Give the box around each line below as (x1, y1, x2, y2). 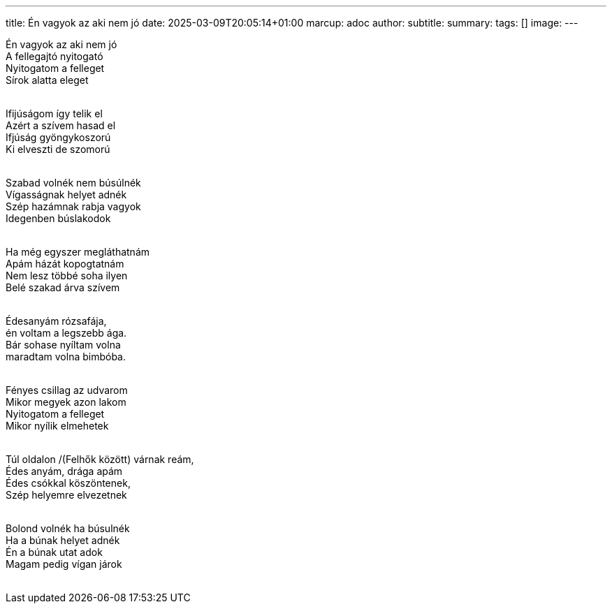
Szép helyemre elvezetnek (6, 489, 127, 501)
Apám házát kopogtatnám (6, 258, 124, 270)
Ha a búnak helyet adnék (6, 534, 120, 546)
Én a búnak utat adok (6, 546, 103, 558)
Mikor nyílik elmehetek (6, 420, 109, 432)
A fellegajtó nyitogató (6, 50, 103, 62)
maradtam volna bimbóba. (6, 351, 126, 362)
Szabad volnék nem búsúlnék (6, 177, 141, 189)
